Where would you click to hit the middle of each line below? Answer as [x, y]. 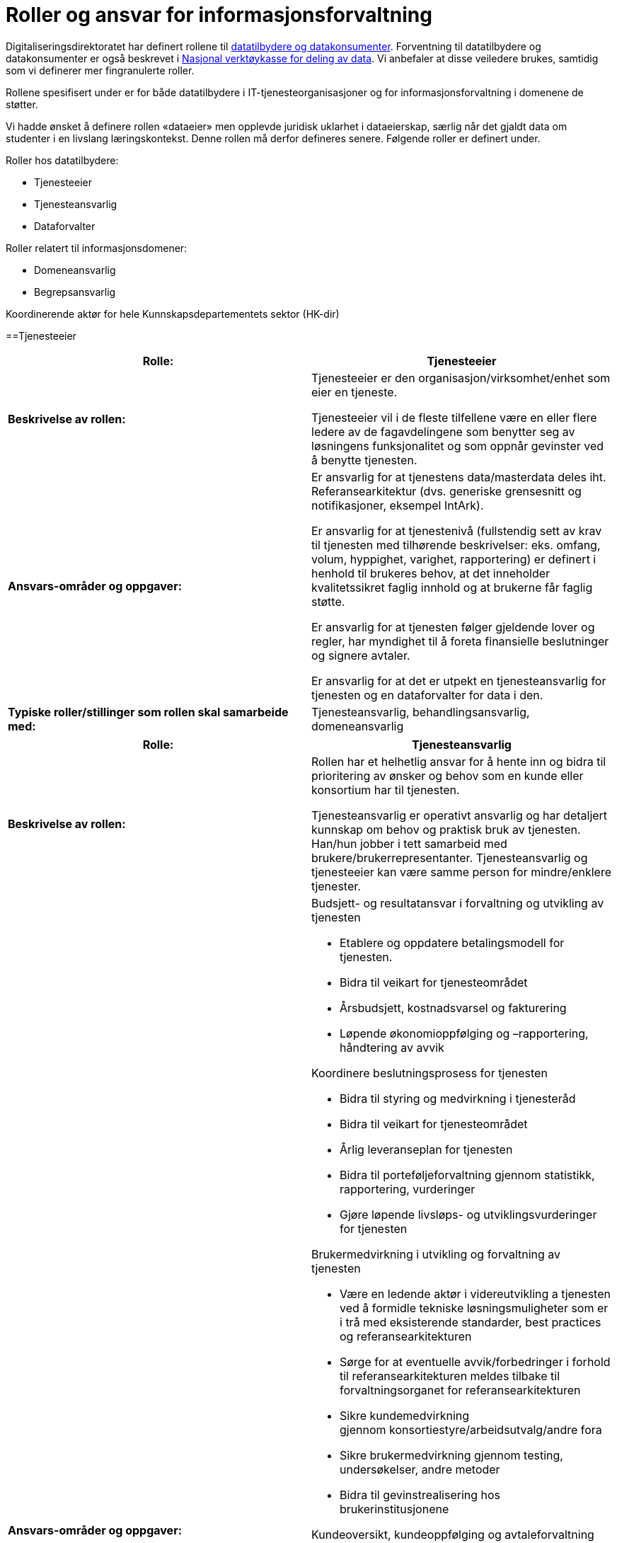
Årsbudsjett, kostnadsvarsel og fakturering [453, 1008]
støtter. [22, 104]
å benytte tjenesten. [364, 460]
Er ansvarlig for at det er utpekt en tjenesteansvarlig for [459, 681]
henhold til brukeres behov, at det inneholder [431, 573]
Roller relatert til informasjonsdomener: [97, 248]
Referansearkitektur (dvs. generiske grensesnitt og [446, 491]
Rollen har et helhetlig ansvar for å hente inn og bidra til [459, 761]
